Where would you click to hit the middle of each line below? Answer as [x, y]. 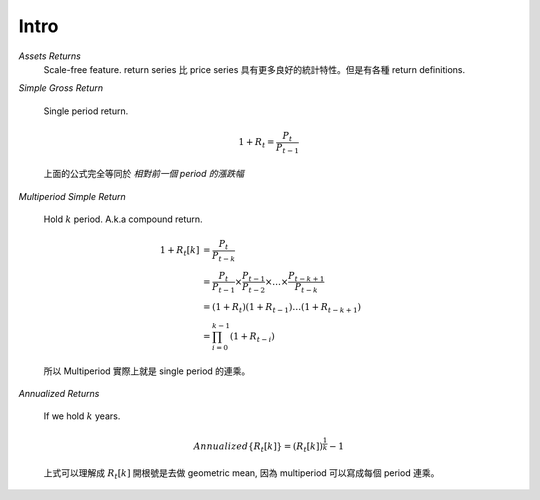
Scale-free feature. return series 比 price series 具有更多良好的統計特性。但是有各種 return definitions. [254, 69]
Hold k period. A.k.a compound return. [123, 219]
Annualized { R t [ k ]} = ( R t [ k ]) [258, 447]
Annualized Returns [59, 394]
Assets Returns [50, 56]
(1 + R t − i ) [252, 337]
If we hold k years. [82, 416]
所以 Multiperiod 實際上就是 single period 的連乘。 [147, 371]
